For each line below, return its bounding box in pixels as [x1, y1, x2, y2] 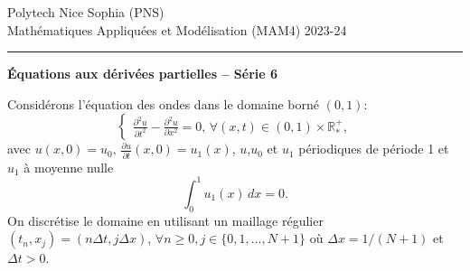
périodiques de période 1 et [298, 139, 449, 158]
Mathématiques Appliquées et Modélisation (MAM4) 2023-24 [7, 20, 347, 39]
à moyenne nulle [23, 157, 114, 176]
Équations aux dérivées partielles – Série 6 [7, 64, 278, 83]
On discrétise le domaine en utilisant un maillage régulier [7, 210, 324, 229]
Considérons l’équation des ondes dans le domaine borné [7, 94, 320, 113]
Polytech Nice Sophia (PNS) [7, 3, 164, 21]
